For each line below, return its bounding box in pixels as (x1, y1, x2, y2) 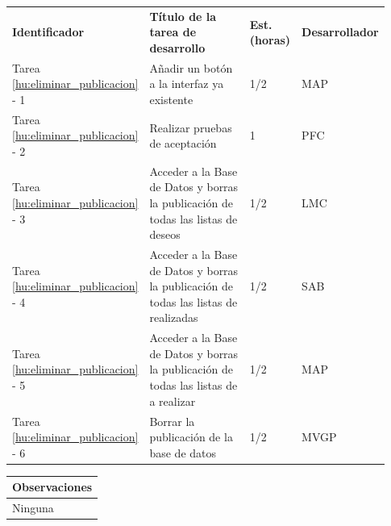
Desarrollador (302, 23, 379, 40)
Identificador (12, 23, 85, 40)
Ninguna (12, 499, 54, 516)
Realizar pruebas (149, 119, 232, 136)
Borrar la (149, 412, 195, 429)
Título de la (149, 7, 217, 24)
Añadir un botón (149, 59, 233, 76)
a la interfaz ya (149, 75, 224, 92)
